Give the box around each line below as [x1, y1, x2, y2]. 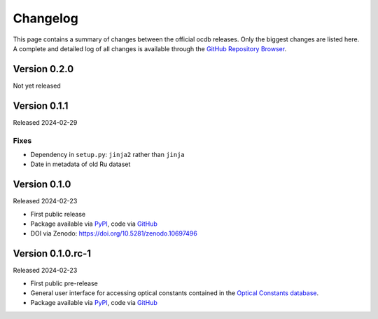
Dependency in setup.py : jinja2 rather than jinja [30, 150, 185, 158]
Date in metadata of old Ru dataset [30, 160, 131, 168]
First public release [30, 210, 86, 218]
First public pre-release [30, 279, 98, 287]
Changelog [13, 11, 78, 26]
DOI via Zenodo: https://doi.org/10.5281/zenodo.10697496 [30, 229, 197, 238]
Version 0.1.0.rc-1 [13, 247, 91, 259]
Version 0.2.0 [13, 63, 74, 75]
